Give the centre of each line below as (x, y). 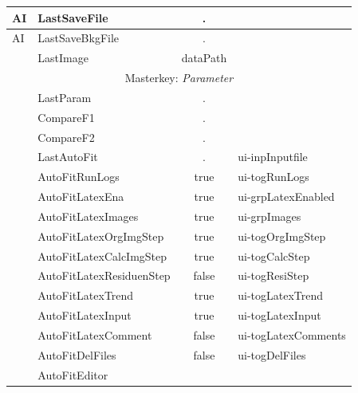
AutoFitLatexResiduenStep (104, 275)
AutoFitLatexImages (88, 216)
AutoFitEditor (73, 374)
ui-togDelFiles (272, 354)
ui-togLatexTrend (281, 295)
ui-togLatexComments (292, 335)
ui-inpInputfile (273, 157)
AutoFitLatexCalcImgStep (102, 255)
